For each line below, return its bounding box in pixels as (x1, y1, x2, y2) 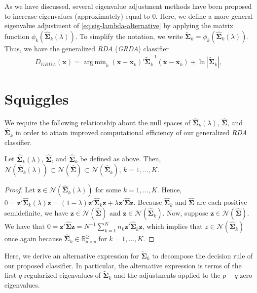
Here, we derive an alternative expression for (4, 250, 139, 260)
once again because (4, 233, 62, 244)
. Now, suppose (162, 208, 208, 218)
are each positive (196, 197, 247, 207)
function (4, 31, 30, 41)
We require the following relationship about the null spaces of (4, 117, 190, 128)
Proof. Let (4, 184, 35, 195)
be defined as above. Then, (80, 153, 161, 164)
